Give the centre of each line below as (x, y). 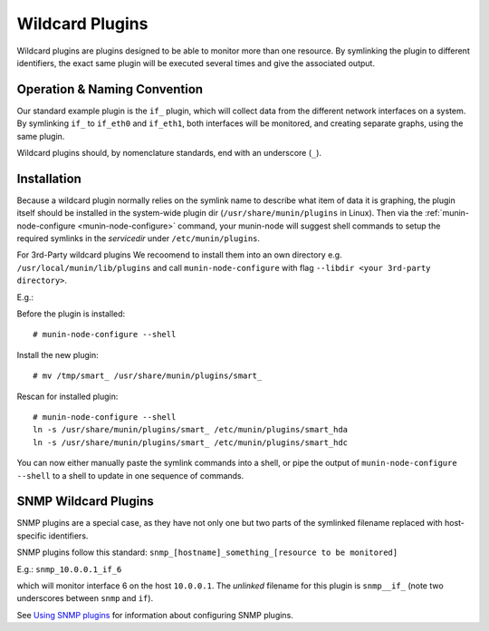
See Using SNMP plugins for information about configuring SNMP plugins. (155, 615)
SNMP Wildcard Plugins (85, 502)
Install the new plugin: (58, 354)
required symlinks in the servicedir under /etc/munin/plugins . (139, 238)
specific (32, 536)
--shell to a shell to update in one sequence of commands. (130, 475)
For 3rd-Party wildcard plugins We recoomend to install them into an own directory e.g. (180, 255)
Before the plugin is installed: (71, 314)
